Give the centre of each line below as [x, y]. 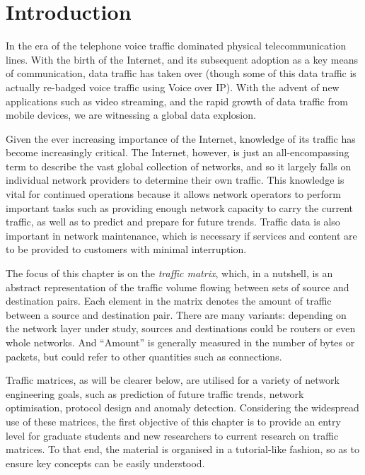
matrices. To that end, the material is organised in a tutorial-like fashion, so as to [182, 449]
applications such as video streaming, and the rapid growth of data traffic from [177, 101]
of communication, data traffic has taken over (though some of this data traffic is [181, 73]
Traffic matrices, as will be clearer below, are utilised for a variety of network [173, 380]
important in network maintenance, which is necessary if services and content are [181, 235]
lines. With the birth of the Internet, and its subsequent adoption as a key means [182, 59]
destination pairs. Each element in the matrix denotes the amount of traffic [169, 301]
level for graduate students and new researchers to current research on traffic [172, 435]
